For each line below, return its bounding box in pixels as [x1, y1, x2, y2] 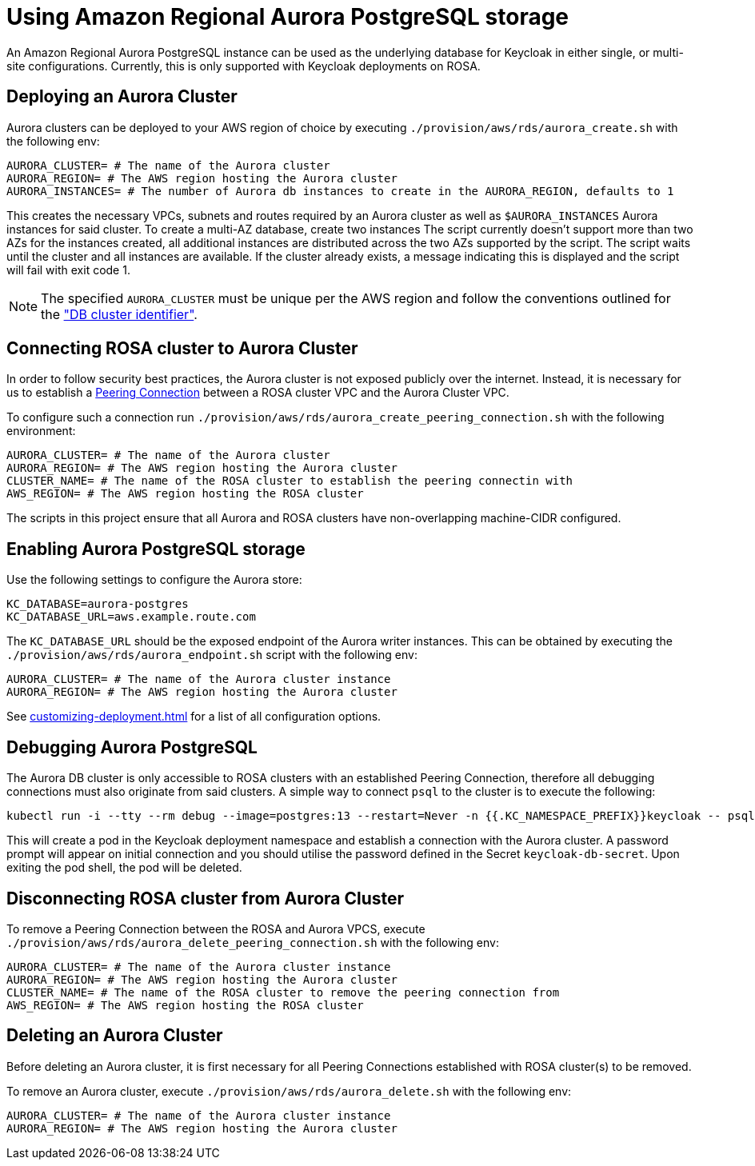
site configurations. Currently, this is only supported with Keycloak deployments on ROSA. [6, 58, 481, 73]
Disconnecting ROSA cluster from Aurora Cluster [6, 888, 405, 908]
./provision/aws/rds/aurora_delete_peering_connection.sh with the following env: [6, 935, 499, 949]
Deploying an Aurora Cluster [6, 86, 238, 107]
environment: [6, 424, 76, 438]
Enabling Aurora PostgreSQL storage [6, 538, 306, 559]
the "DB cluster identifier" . [41, 305, 198, 322]
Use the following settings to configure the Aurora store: [6, 573, 302, 587]
